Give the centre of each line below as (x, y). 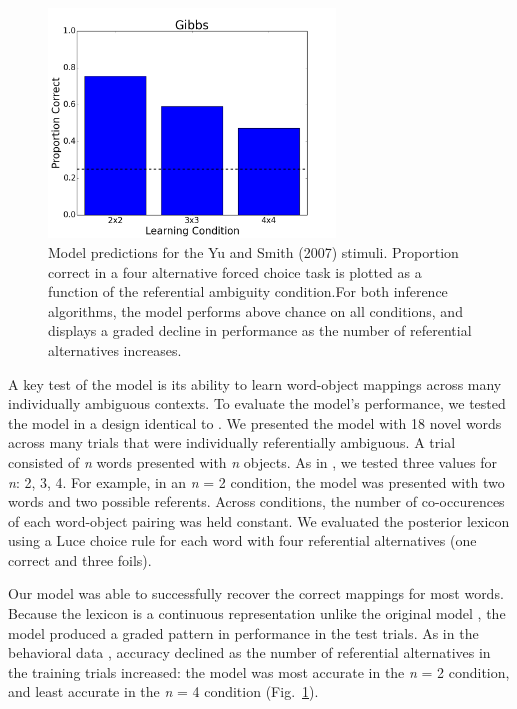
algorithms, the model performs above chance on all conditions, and (255, 310)
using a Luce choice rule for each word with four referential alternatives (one (242, 540)
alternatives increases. (115, 349)
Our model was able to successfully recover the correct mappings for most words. (256, 593)
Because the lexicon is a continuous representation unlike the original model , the (257, 613)
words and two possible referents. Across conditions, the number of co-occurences (256, 501)
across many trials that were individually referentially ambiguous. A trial (232, 442)
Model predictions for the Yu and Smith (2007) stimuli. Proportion (253, 251)
